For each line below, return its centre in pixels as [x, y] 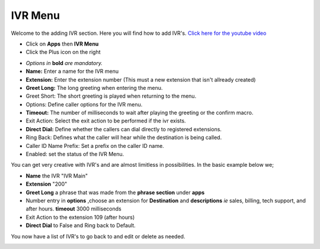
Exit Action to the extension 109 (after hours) [80, 217]
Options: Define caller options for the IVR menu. [84, 104]
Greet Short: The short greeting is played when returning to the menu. [111, 96]
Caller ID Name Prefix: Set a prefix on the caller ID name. [95, 145]
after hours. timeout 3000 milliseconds [73, 209]
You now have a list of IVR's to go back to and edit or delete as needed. [98, 236]
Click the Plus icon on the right [63, 52]
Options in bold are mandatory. [64, 63]
